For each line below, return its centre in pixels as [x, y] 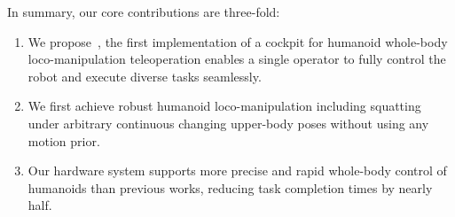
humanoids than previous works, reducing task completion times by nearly [230, 187]
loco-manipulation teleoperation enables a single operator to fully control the [237, 59]
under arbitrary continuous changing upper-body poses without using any [228, 123]
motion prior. [64, 140]
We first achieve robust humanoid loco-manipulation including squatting [224, 106]
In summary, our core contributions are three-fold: [144, 12]
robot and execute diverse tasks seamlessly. [145, 76]
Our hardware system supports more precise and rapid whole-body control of [237, 170]
